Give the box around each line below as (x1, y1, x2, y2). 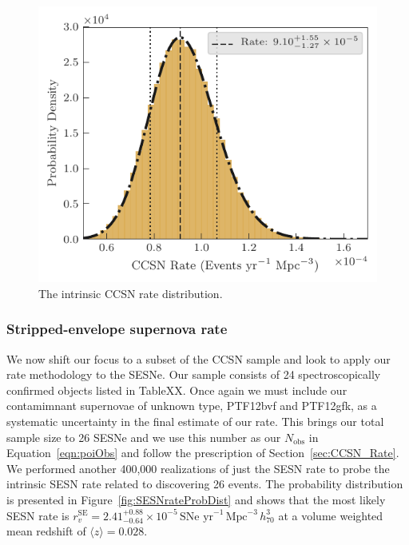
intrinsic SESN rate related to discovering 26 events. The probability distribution (6, 475, 403, 492)
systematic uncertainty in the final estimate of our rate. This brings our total (6, 412, 384, 429)
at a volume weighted (278, 507, 383, 523)
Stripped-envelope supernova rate (6, 319, 228, 339)
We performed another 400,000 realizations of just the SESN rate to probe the (6, 459, 390, 476)
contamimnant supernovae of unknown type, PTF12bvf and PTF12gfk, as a (6, 397, 377, 414)
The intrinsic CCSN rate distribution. (38, 284, 223, 301)
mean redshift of (6, 523, 86, 539)
